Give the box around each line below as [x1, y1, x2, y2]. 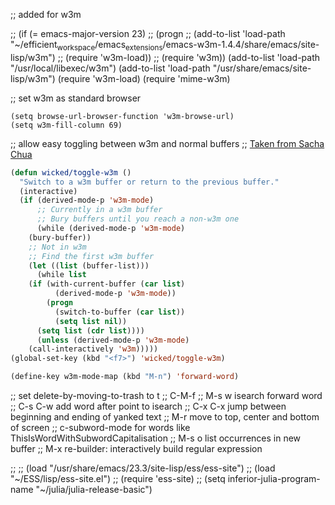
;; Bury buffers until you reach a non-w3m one [36, 214, 240, 224]
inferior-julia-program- [227, 473, 321, 485]
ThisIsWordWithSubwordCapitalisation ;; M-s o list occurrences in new [10, 432, 302, 444]
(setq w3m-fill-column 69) [10, 120, 123, 130]
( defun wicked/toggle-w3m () [10, 167, 132, 178]
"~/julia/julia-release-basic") [35, 484, 153, 496]
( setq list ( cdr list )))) [36, 325, 145, 336]
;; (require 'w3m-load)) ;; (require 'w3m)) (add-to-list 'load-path [57, 51, 321, 63]
